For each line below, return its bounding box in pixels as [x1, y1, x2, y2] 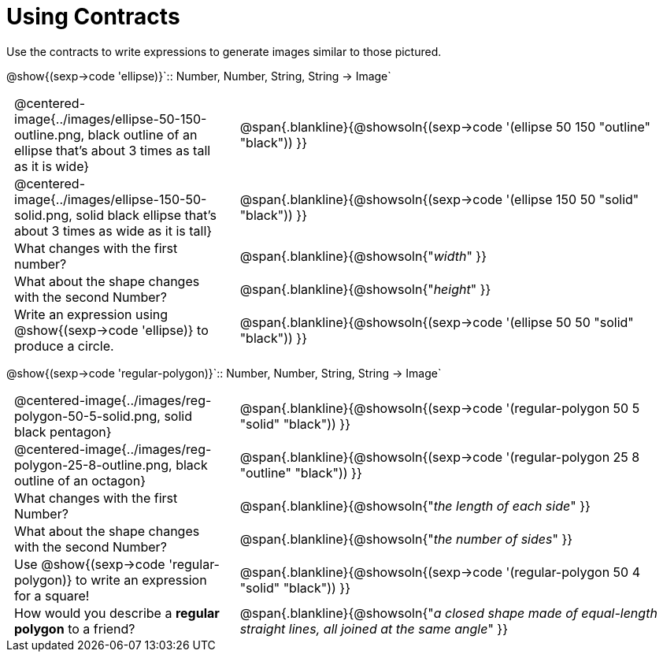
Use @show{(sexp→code [14, 556, 165, 572]
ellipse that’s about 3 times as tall [14, 142, 211, 158]
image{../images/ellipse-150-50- [14, 191, 207, 207]
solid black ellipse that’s [76, 206, 217, 223]
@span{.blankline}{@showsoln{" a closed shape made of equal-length [239, 604, 657, 621]
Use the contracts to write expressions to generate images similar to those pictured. [6, 44, 442, 58]
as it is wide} [14, 158, 90, 174]
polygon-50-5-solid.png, [14, 407, 161, 424]
